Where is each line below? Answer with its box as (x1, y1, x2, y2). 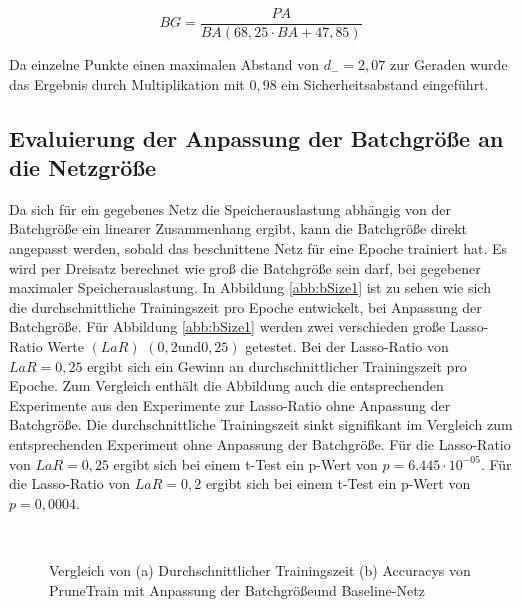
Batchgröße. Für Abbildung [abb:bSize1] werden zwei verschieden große (9, 316, 446, 337)
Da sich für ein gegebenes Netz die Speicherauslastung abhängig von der (9, 198, 452, 219)
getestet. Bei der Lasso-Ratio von (245, 336, 449, 356)
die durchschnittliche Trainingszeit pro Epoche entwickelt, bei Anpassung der (9, 296, 482, 317)
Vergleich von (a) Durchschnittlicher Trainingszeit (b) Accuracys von (49, 559, 471, 580)
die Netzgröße (9, 152, 157, 183)
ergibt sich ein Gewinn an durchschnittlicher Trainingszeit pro (87, 355, 467, 376)
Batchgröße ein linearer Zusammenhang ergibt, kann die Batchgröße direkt (9, 218, 468, 239)
